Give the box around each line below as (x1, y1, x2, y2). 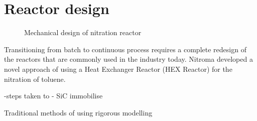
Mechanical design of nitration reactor (24, 27, 142, 38)
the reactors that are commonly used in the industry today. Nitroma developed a (4, 54, 253, 64)
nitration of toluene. (4, 73, 66, 84)
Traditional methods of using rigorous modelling (4, 107, 153, 117)
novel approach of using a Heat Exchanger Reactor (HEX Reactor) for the (4, 63, 232, 74)
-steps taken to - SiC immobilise (4, 90, 103, 101)
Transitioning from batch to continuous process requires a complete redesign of (4, 44, 246, 54)
